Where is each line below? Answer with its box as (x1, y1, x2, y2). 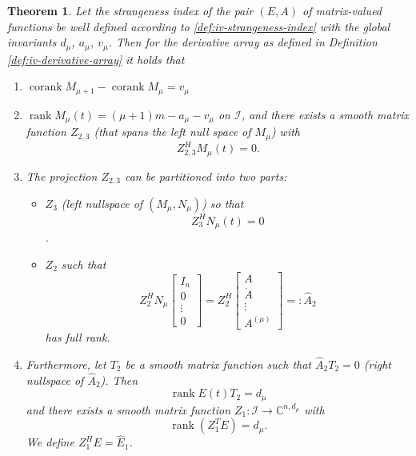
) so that (202, 195, 244, 211)
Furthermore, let (26, 355, 106, 372)
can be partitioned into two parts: (124, 167, 287, 184)
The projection (26, 167, 98, 184)
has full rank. (45, 328, 110, 345)
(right (363, 355, 391, 372)
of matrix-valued (302, 2, 382, 18)
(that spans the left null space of (94, 123, 251, 140)
